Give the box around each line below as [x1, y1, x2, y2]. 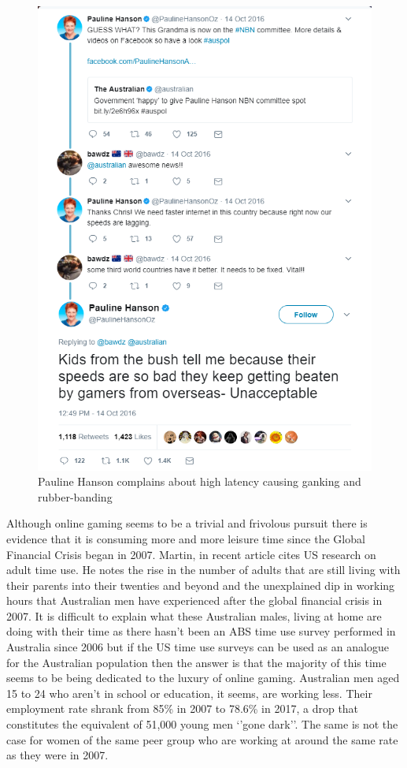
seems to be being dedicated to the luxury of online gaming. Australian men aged [6, 669, 400, 686]
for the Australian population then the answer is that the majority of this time [6, 654, 387, 670]
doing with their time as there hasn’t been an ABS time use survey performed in [6, 623, 396, 639]
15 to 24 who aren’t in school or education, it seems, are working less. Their [6, 684, 372, 701]
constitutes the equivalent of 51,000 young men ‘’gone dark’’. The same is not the [6, 716, 398, 733]
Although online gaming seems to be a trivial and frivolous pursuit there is [6, 515, 368, 531]
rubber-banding [38, 488, 113, 505]
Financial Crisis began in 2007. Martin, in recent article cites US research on [6, 546, 376, 562]
